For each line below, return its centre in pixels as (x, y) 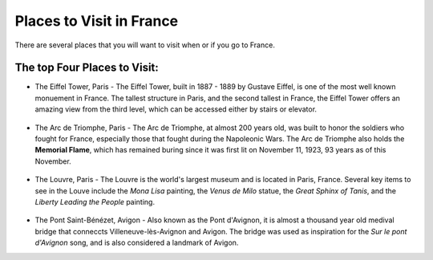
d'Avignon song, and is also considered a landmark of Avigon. (137, 243)
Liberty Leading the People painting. (95, 201)
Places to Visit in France (97, 21)
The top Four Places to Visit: (87, 68)
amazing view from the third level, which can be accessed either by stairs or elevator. (176, 109)
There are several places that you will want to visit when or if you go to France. (145, 45)
